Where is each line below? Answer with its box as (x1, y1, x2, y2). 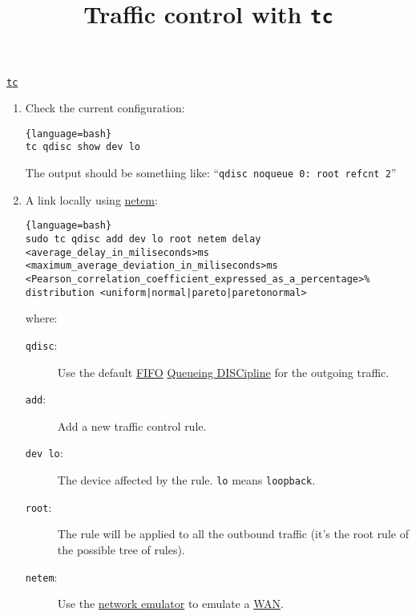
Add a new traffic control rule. (57, 417, 207, 434)
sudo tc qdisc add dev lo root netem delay (25, 233, 261, 245)
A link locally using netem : (25, 191, 158, 208)
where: (25, 310, 58, 326)
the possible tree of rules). (57, 541, 185, 557)
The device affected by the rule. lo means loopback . (57, 472, 316, 488)
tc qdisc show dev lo (25, 141, 140, 153)
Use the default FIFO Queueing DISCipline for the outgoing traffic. (57, 363, 390, 380)
